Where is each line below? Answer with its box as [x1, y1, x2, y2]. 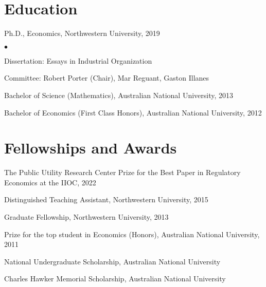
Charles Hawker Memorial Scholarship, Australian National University [4, 273, 226, 284]
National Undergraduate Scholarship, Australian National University [4, 256, 221, 266]
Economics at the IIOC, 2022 [4, 177, 96, 187]
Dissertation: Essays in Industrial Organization [4, 55, 152, 66]
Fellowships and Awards [4, 137, 177, 158]
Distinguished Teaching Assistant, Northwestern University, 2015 [4, 194, 208, 205]
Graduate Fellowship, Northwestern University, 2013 [4, 212, 169, 222]
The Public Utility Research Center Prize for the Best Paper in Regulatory [4, 167, 241, 178]
